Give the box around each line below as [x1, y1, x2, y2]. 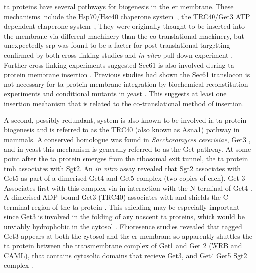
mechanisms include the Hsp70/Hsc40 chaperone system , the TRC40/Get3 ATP [4, 11, 250, 21]
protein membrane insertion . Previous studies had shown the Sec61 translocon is [4, 69, 250, 79]
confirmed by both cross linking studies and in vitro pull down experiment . [4, 49, 233, 60]
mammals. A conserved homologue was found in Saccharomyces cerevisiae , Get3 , [4, 134, 251, 144]
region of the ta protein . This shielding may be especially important [32, 201, 240, 212]
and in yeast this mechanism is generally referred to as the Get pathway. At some [4, 144, 251, 154]
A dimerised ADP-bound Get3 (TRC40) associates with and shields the [4, 192, 221, 202]
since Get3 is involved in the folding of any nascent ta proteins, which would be [4, 211, 245, 222]
